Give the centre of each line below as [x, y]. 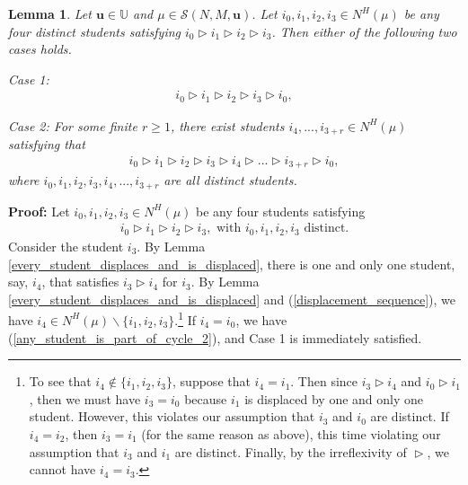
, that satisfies [80, 282]
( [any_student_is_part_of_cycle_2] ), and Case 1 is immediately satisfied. [215, 337]
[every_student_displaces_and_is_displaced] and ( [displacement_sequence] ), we [232, 299]
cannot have [62, 469]
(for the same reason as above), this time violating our [291, 433]
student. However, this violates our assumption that [172, 416]
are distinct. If [410, 416]
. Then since [324, 381]
